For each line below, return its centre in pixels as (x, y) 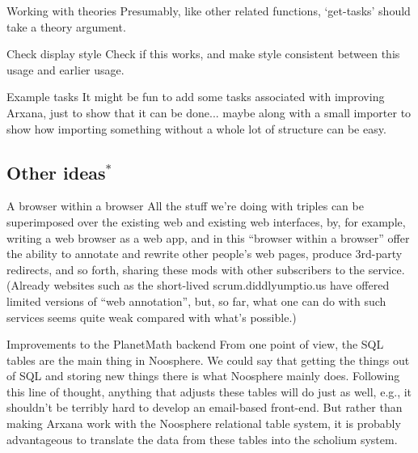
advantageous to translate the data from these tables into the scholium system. (202, 439)
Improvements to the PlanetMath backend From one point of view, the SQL (195, 344)
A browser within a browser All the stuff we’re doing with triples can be (185, 206)
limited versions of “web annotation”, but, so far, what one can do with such (196, 301)
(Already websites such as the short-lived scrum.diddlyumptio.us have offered (198, 285)
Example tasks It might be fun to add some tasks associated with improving (196, 97)
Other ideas (56, 172)
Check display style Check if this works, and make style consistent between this (203, 54)
